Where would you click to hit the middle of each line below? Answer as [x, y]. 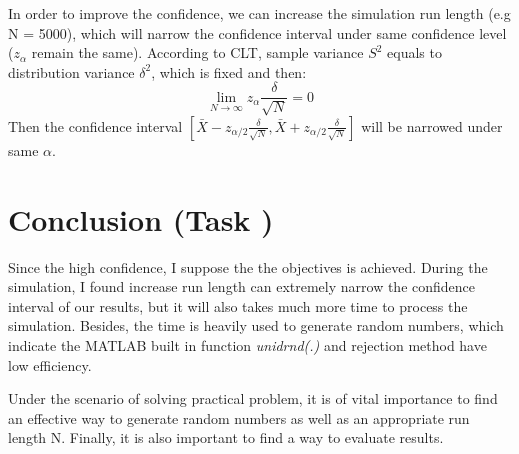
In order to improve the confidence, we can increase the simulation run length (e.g [259, 13]
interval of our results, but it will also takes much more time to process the [238, 305]
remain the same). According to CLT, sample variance [197, 52]
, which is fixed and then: [229, 71]
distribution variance [71, 71]
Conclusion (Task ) [141, 218]
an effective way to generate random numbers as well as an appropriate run [239, 417]
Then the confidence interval [95, 125]
